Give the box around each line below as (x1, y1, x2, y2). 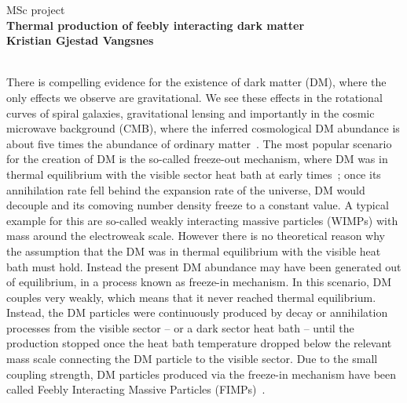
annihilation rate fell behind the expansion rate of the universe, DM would (6, 181, 365, 198)
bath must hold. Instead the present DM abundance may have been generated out (6, 258, 401, 274)
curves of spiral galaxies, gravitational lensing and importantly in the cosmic (6, 104, 375, 121)
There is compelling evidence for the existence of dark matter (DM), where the (6, 74, 387, 90)
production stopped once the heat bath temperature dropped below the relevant (6, 335, 392, 351)
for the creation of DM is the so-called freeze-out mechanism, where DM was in (6, 151, 388, 167)
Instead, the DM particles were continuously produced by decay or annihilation (6, 304, 388, 321)
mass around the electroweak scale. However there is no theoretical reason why (6, 227, 385, 244)
